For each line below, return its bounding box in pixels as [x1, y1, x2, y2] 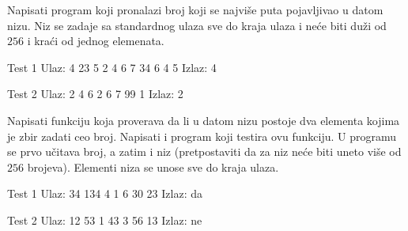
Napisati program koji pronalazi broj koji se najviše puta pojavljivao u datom [7, 2, 383, 17]
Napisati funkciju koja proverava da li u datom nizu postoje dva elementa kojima [7, 112, 400, 128]
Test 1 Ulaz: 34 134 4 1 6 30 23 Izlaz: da [7, 185, 202, 202]
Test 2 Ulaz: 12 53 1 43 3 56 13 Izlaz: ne [7, 211, 202, 228]
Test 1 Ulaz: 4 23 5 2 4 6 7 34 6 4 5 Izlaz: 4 [7, 59, 217, 75]
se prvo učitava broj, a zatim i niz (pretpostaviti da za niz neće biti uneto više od [7, 143, 402, 160]
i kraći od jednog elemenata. [27, 32, 164, 49]
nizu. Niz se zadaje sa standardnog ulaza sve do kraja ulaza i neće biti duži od [7, 17, 387, 33]
